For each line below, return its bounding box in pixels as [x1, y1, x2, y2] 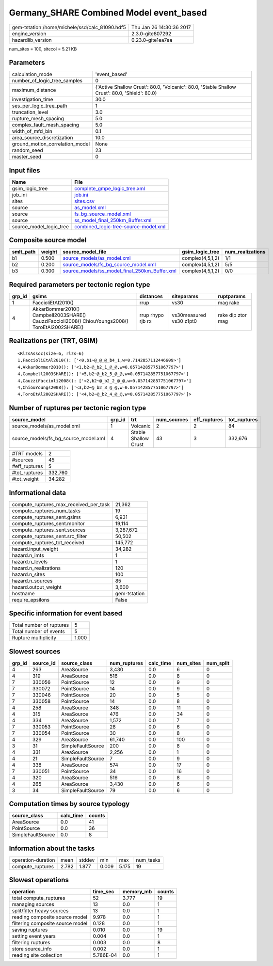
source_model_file [63, 249, 107, 255]
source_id [32, 660, 56, 666]
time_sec [93, 888, 114, 895]
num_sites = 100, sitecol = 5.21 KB [9, 46, 77, 52]
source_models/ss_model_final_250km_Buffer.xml [63, 268, 177, 274]
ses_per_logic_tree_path [12, 102, 67, 109]
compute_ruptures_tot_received [12, 539, 84, 546]
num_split [206, 660, 230, 666]
